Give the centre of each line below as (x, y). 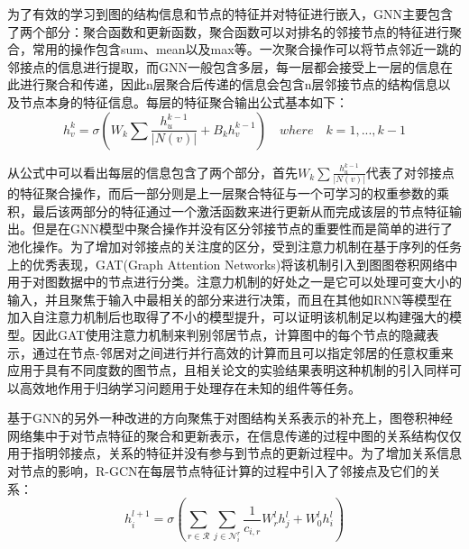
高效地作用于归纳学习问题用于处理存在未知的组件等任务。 (190, 387)
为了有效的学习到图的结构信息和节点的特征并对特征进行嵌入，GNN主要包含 (230, 14)
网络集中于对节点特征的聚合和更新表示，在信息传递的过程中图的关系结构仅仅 (234, 435)
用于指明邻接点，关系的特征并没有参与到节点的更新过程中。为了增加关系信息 (234, 453)
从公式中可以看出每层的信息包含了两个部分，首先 (152, 172)
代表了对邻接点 (410, 172)
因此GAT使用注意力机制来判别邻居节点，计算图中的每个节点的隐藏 (229, 334)
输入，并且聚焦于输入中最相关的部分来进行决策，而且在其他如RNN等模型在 (230, 299)
